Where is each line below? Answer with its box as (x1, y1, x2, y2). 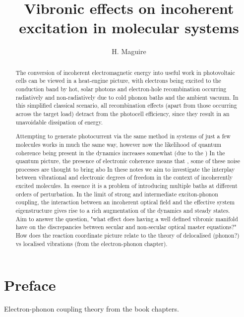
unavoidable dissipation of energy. (15, 118, 103, 126)
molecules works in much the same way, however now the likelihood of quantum (15, 140, 222, 148)
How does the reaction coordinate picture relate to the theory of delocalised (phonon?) (15, 231, 240, 240)
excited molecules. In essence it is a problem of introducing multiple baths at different (15, 182, 238, 190)
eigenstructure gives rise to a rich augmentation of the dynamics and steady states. (15, 206, 230, 215)
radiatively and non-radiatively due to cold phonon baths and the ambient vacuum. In (15, 93, 239, 101)
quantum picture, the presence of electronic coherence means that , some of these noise (15, 157, 241, 165)
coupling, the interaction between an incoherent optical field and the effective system (15, 198, 235, 206)
